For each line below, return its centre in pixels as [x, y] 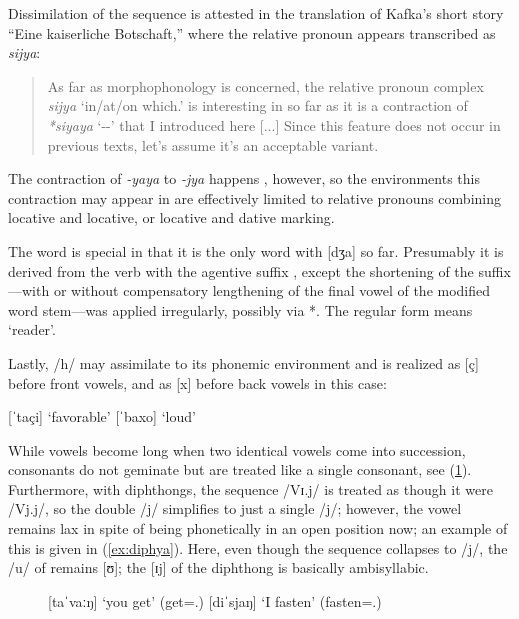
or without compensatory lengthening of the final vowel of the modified [272, 290]
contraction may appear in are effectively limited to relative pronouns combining [254, 197]
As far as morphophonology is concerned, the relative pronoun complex [265, 85]
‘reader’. [32, 329]
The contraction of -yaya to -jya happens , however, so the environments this [244, 178]
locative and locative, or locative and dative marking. [171, 217]
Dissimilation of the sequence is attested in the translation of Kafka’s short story [256, 13]
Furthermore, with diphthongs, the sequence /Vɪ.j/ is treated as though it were [250, 488]
